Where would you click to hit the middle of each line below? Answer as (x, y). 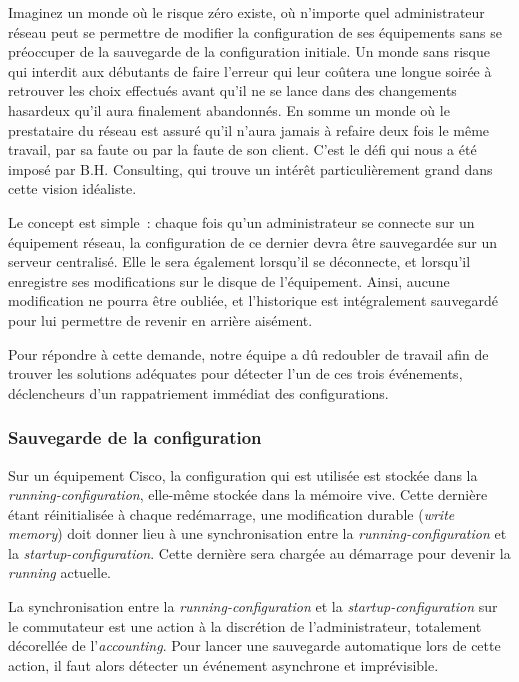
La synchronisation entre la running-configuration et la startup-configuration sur (253, 606)
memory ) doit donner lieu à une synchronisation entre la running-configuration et (257, 533)
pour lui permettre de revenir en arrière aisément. (160, 319)
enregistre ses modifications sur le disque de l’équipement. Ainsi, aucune (229, 280)
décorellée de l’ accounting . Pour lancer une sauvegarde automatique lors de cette (254, 645)
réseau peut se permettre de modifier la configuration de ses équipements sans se (255, 31)
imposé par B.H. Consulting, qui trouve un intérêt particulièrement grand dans (250, 168)
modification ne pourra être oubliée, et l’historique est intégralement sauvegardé (253, 300)
